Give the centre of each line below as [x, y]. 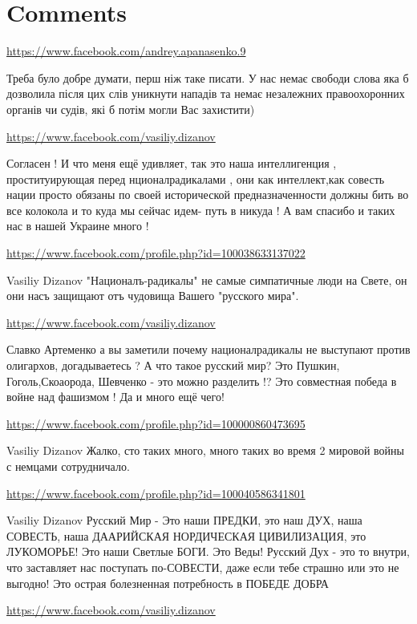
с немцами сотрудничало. [68, 466]
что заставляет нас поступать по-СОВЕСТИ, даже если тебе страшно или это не [203, 567]
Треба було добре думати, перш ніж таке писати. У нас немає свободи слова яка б [208, 77]
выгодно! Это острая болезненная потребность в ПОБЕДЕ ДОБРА [168, 583]
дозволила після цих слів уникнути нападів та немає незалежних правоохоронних [206, 93]
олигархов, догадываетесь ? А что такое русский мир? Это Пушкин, [173, 365]
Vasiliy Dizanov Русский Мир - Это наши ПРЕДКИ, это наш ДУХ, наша [184, 520]
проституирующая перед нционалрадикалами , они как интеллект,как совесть [196, 178]
